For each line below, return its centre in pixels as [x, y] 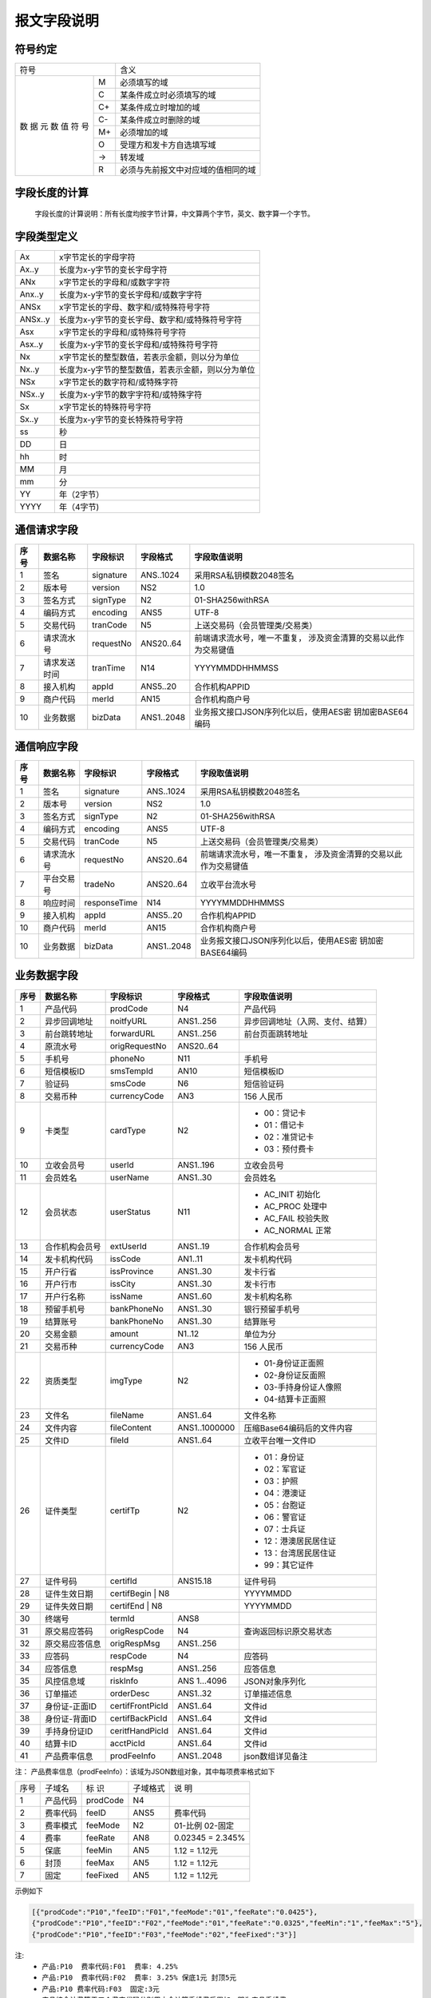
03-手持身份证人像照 [303, 1387]
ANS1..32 [194, 1693]
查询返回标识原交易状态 [288, 1631]
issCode [125, 1259]
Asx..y [32, 344]
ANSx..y [35, 319]
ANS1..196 [196, 1164]
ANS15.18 [194, 1581]
